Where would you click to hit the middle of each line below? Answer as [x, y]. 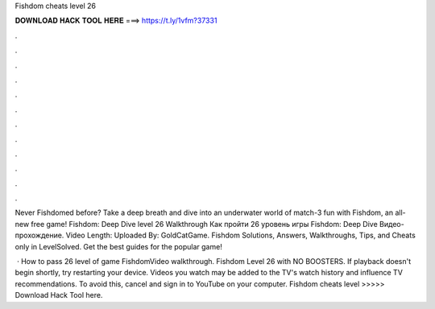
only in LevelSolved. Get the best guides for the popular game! [119, 246]
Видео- [391, 224]
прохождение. [39, 235]
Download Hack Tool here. [59, 295]
